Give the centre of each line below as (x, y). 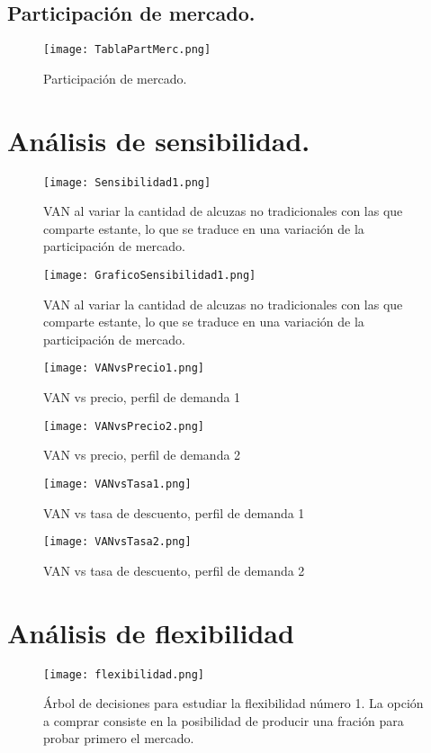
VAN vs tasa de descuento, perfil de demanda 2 (174, 570)
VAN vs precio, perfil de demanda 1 (142, 397)
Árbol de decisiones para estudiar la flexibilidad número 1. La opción (233, 703)
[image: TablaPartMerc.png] (127, 50)
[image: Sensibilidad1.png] (127, 182)
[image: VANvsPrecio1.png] (124, 368)
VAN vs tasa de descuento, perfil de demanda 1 (174, 512)
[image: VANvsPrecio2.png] (124, 426)
